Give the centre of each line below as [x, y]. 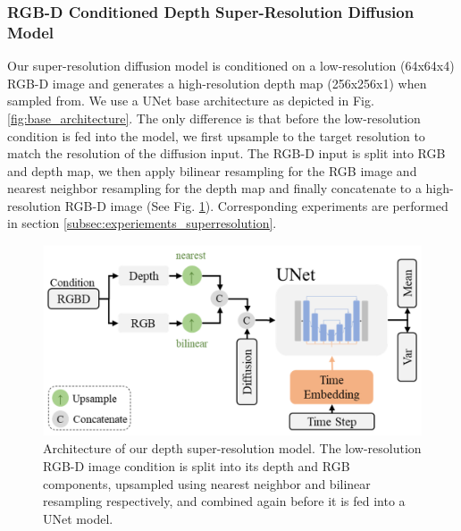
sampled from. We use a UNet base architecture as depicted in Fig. [191, 101]
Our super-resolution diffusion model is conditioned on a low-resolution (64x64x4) [231, 66]
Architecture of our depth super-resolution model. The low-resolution [232, 448]
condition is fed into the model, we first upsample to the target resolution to [216, 135]
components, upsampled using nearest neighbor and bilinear [207, 483]
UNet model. [78, 518]
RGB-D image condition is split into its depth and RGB [197, 465]
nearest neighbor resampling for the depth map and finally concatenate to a [214, 188]
